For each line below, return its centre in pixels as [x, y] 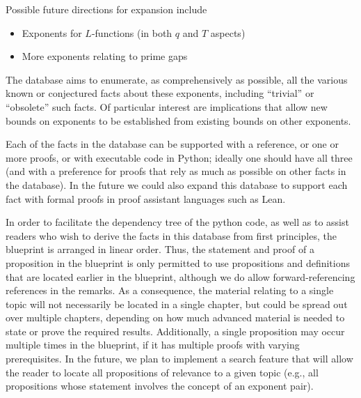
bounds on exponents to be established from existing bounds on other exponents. [178, 120]
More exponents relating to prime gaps [105, 56]
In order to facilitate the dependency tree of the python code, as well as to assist [177, 222]
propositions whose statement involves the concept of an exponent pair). [160, 386]
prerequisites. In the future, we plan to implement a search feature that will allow [179, 359]
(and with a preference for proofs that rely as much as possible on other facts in [176, 171]
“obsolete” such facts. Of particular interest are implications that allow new [167, 106]
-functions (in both [132, 32]
